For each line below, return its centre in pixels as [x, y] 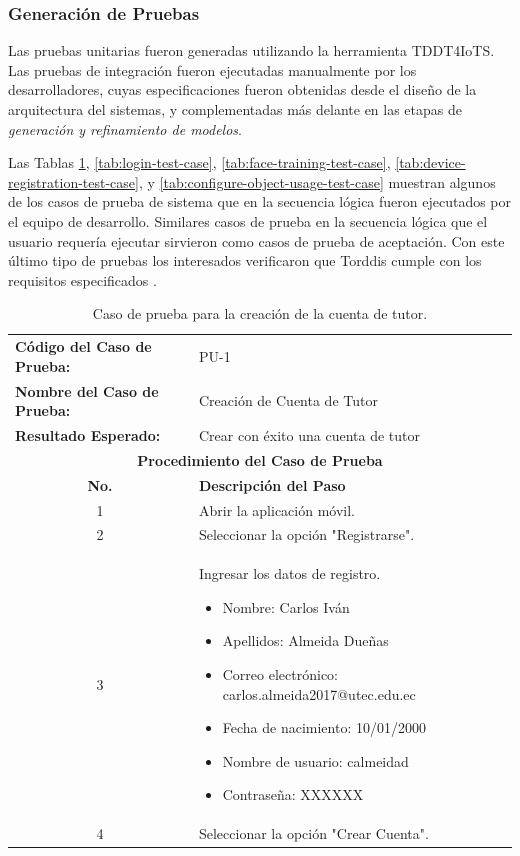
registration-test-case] [73, 181]
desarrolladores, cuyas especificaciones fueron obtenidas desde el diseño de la [242, 89]
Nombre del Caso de [87, 390]
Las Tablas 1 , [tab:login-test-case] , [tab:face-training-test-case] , [199, 162]
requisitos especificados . [82, 279]
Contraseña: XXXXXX [293, 794]
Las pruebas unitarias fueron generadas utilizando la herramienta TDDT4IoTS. [251, 50]
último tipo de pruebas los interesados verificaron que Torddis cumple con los [245, 260]
